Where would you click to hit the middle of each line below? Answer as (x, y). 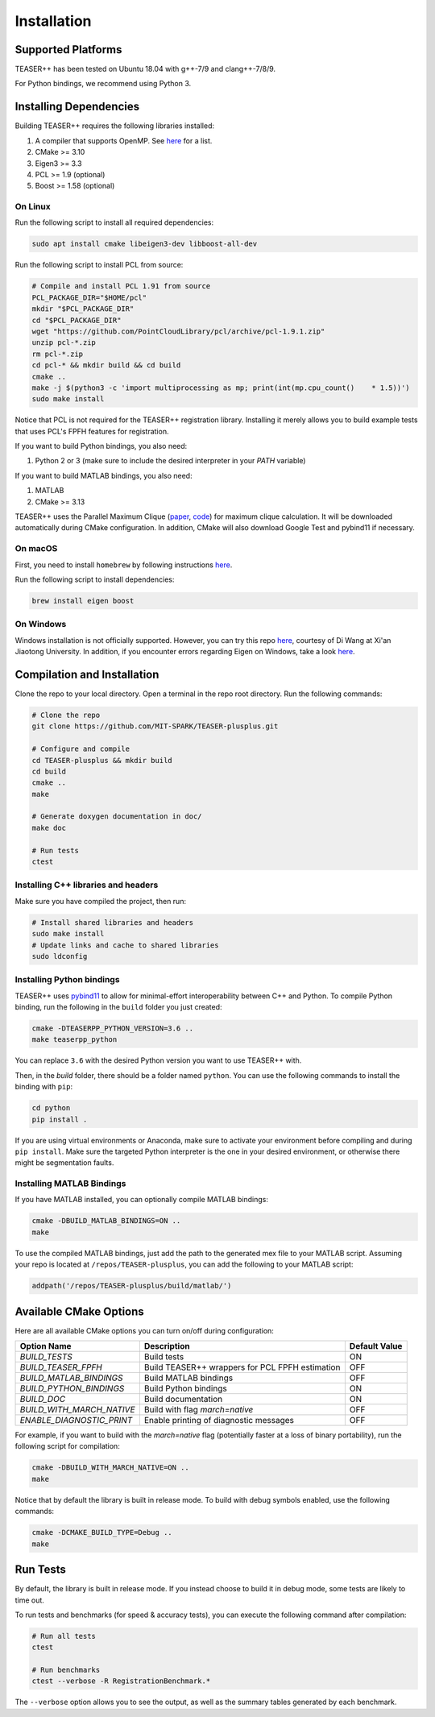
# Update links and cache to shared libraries (125, 945)
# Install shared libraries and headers (112, 922)
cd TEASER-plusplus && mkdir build (102, 760)
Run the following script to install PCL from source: (99, 265)
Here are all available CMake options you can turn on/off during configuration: (144, 1330)
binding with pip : (43, 1087)
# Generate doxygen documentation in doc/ (117, 817)
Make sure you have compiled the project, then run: (101, 901)
